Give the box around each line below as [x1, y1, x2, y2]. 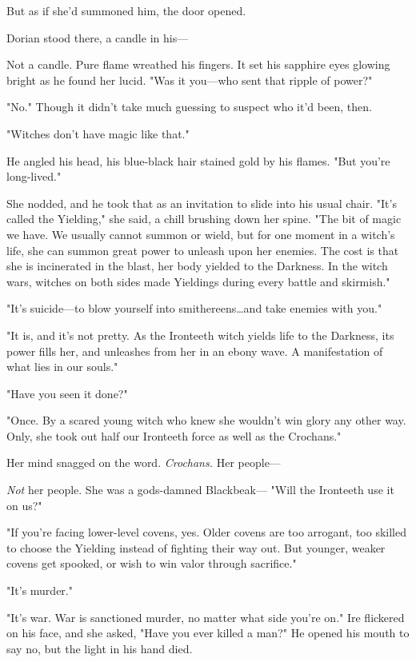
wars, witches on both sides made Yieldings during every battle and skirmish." [6, 273, 390, 289]
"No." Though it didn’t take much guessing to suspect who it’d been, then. [6, 98, 372, 115]
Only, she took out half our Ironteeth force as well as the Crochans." [6, 427, 342, 444]
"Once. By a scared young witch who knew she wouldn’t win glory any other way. [6, 412, 406, 429]
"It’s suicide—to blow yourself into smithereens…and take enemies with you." [6, 300, 382, 317]
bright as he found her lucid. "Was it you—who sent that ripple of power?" [6, 71, 373, 88]
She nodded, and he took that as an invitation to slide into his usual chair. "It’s [6, 194, 397, 211]
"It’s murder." [6, 582, 73, 599]
